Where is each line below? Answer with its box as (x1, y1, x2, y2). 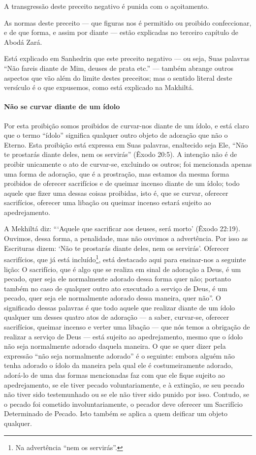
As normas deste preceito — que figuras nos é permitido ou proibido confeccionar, (4, 17, 252, 28)
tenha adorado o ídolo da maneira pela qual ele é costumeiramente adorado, (4, 360, 233, 370)
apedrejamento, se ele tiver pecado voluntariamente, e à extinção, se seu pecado (4, 379, 244, 390)
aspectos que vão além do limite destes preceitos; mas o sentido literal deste (4, 72, 232, 83)
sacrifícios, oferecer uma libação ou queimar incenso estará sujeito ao (4, 197, 211, 208)
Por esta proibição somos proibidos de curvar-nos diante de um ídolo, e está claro (4, 120, 249, 130)
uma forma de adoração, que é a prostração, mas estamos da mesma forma (4, 168, 229, 179)
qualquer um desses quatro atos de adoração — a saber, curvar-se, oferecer (4, 312, 229, 322)
